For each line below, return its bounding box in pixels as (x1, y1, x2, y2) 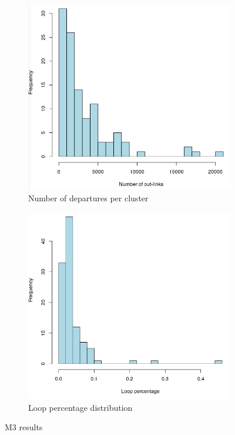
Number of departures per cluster (28, 192, 149, 204)
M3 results (5, 421, 43, 433)
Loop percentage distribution (28, 401, 133, 413)
